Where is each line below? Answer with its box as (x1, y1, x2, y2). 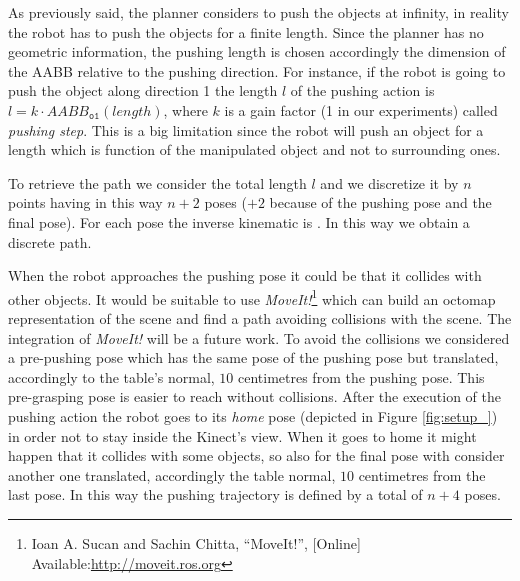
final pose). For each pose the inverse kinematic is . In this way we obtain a (8, 211, 470, 232)
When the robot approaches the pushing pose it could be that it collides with (8, 265, 482, 286)
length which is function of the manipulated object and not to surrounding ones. (8, 139, 501, 160)
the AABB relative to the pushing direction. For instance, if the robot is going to (8, 60, 506, 81)
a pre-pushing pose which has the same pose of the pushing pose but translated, (8, 347, 499, 368)
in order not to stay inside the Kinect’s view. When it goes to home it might (8, 425, 477, 446)
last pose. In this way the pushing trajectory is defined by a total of (8, 484, 423, 505)
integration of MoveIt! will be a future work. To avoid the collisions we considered (8, 327, 510, 348)
